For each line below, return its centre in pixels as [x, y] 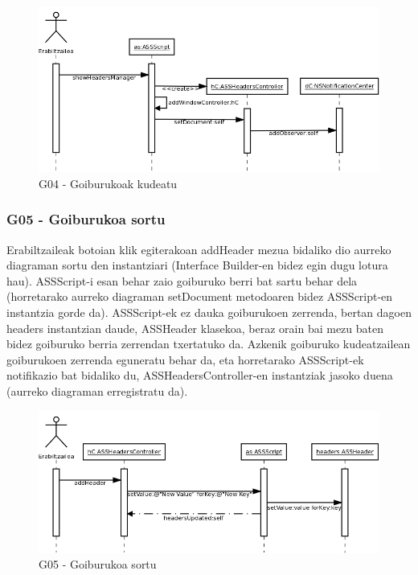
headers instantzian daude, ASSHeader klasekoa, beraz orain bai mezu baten [195, 328]
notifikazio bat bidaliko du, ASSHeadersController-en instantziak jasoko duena [200, 375]
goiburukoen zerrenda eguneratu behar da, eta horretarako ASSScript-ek [185, 359]
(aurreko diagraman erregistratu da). [97, 390]
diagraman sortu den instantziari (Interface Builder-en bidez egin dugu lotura [197, 265]
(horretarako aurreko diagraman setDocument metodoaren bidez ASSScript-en [200, 296]
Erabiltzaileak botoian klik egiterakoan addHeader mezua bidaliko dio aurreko [199, 249]
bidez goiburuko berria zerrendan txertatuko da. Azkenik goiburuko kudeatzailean [209, 344]
